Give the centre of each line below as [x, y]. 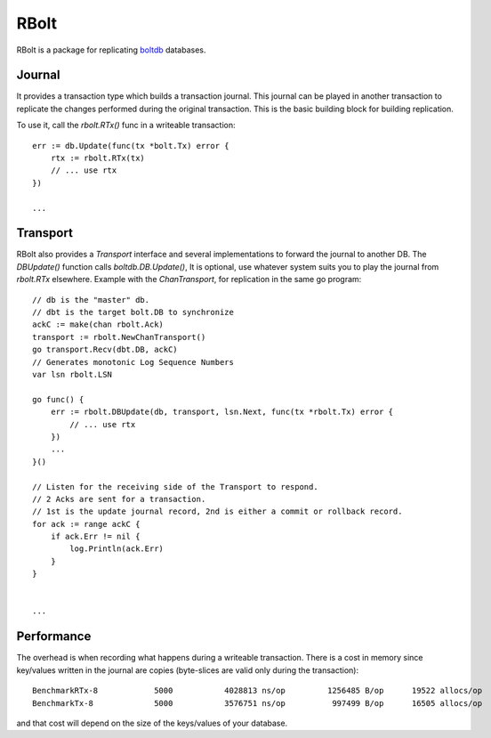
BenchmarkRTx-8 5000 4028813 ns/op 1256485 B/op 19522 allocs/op [258, 691]
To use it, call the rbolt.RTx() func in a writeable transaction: [126, 126]
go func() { [58, 399]
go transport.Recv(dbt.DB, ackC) [105, 350]
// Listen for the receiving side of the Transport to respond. [176, 487]
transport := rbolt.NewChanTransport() [119, 337]
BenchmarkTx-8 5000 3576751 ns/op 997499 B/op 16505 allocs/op [258, 703]
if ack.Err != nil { [95, 537]
